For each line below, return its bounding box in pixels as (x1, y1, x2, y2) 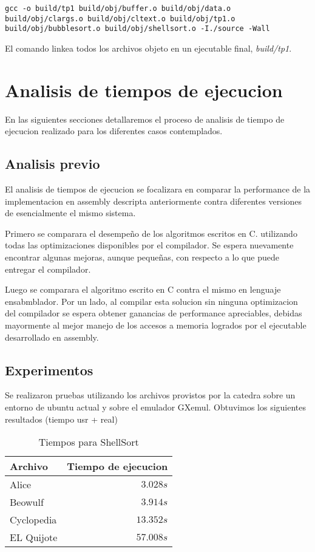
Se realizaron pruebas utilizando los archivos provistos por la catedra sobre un (5, 389, 296, 401)
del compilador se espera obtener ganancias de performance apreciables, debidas (5, 307, 302, 319)
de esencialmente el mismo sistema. (5, 206, 136, 219)
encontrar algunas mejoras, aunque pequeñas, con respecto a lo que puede (5, 251, 279, 264)
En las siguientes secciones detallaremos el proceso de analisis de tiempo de (5, 112, 285, 125)
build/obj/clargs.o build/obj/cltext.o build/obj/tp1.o (5, 14, 235, 23)
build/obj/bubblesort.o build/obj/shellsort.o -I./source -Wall (5, 24, 270, 33)
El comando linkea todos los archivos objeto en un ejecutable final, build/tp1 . (5, 41, 292, 54)
